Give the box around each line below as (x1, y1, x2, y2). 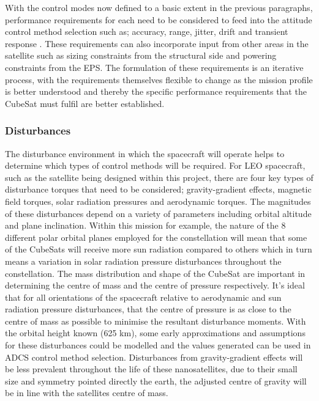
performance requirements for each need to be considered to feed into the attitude (5, 13, 312, 26)
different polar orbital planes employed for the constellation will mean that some (5, 230, 307, 243)
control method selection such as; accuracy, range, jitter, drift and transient (5, 25, 288, 38)
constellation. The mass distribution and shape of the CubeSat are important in (5, 267, 306, 279)
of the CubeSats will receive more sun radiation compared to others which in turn (5, 243, 312, 256)
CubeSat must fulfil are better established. (5, 97, 165, 109)
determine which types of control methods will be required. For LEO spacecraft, (5, 159, 306, 172)
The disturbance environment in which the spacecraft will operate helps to (5, 147, 285, 160)
